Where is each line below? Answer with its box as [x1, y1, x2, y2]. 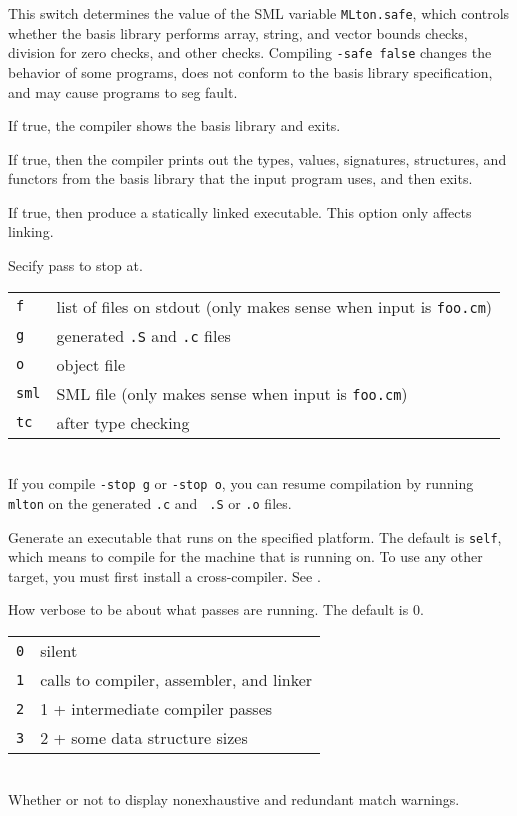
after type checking [56, 410, 190, 434]
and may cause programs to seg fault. [8, 81, 238, 102]
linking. [8, 221, 54, 242]
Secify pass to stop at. [8, 255, 143, 276]
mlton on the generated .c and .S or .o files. [8, 492, 292, 513]
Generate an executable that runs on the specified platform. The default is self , [8, 526, 502, 547]
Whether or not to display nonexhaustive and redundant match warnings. [8, 788, 460, 809]
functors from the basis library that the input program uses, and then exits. [8, 168, 473, 189]
